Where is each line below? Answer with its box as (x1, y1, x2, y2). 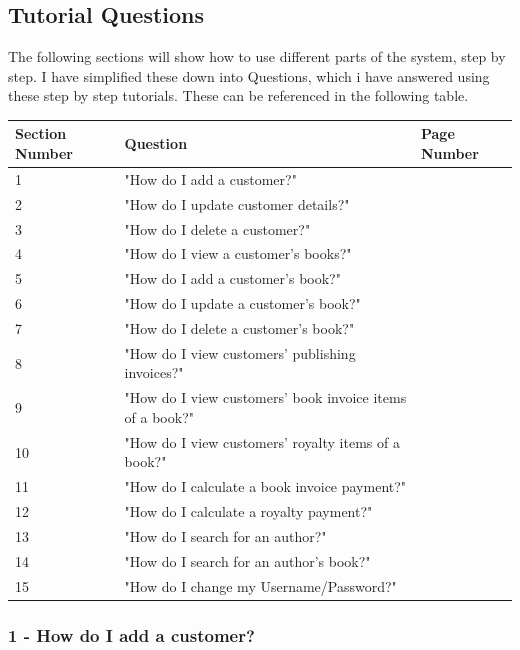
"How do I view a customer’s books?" (124, 243, 352, 264)
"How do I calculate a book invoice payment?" (124, 476, 407, 497)
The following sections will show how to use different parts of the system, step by (8, 46, 506, 67)
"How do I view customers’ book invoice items (124, 387, 407, 408)
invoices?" (124, 362, 184, 383)
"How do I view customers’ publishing (124, 342, 356, 363)
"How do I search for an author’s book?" (124, 550, 371, 571)
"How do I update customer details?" (124, 193, 350, 214)
